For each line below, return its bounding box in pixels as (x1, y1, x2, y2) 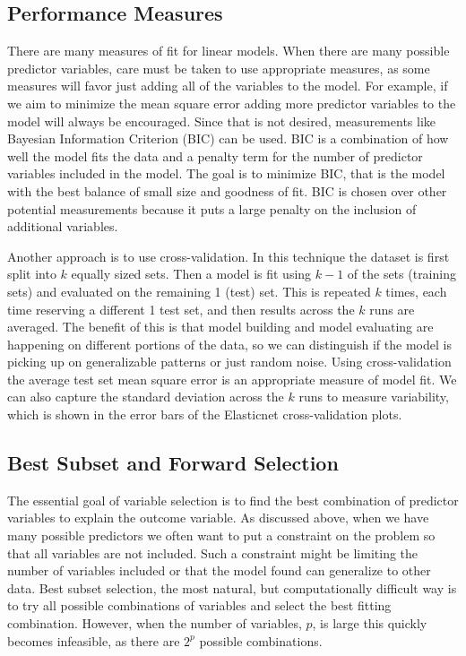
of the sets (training (347, 264, 456, 283)
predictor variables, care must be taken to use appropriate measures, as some (7, 58, 430, 77)
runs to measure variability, (298, 387, 449, 406)
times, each (385, 281, 447, 300)
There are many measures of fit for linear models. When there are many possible (7, 41, 450, 60)
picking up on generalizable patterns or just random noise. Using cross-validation (7, 352, 452, 371)
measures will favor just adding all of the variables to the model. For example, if (7, 76, 448, 95)
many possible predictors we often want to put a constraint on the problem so (7, 526, 436, 545)
